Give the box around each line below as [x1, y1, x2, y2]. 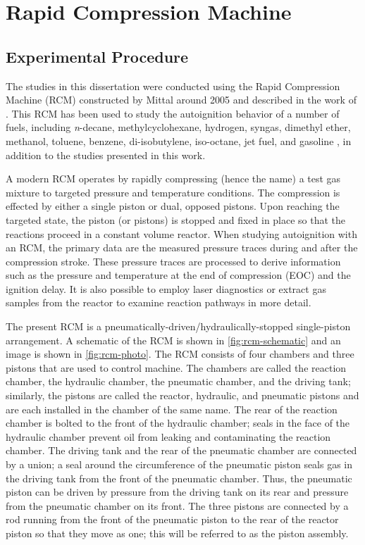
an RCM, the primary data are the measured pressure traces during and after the [6, 240, 358, 255]
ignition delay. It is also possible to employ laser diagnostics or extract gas [6, 281, 326, 296]
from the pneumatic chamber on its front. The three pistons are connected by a [6, 498, 349, 513]
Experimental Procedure [6, 45, 189, 67]
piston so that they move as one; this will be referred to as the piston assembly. [6, 525, 349, 540]
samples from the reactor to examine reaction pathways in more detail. [6, 295, 311, 310]
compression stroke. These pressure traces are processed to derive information [6, 253, 341, 268]
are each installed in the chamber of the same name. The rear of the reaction [6, 401, 338, 416]
